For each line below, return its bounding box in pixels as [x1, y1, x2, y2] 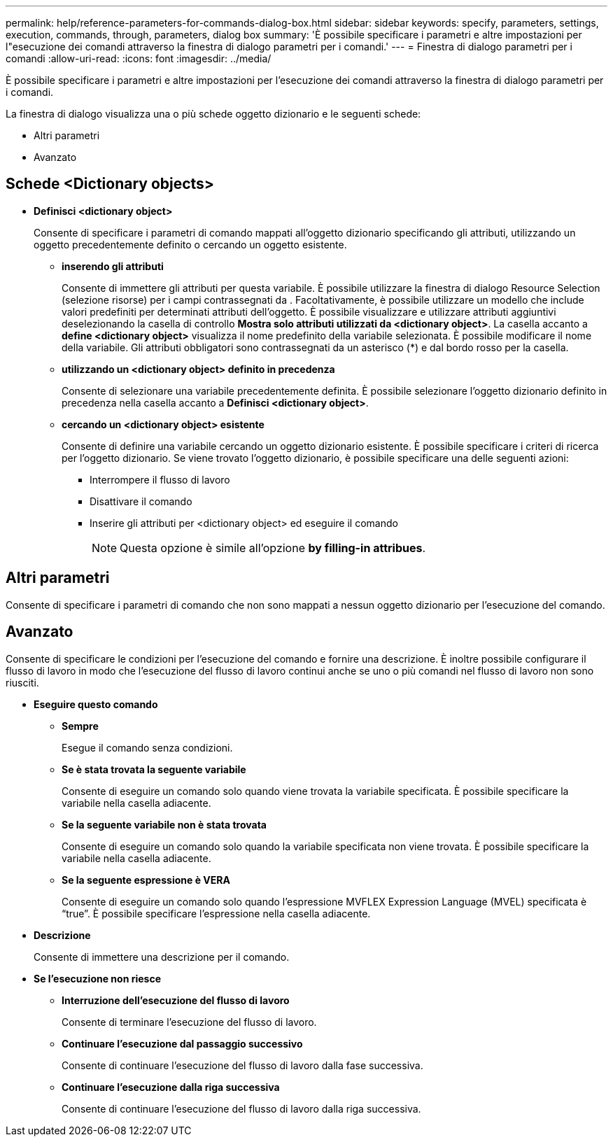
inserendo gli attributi [62, 260, 164, 272]
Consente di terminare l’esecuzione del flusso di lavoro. [62, 1015, 317, 1028]
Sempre [62, 719, 99, 732]
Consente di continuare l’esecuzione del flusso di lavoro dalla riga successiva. [62, 1102, 421, 1115]
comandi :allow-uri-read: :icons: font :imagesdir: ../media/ [6, 52, 272, 64]
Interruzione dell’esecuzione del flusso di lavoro [62, 994, 290, 1006]
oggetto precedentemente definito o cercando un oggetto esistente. [34, 238, 347, 251]
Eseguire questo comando [34, 698, 158, 710]
